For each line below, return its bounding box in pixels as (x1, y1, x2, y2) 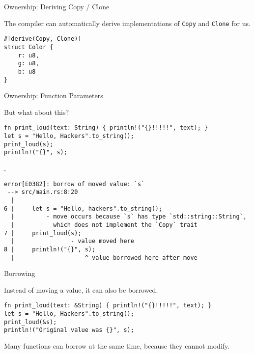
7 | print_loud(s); (4, 229, 82, 237)
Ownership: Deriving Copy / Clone (4, 1, 110, 11)
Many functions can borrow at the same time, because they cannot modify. (4, 340, 230, 351)
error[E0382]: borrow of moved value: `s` (4, 180, 145, 188)
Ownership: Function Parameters (4, 90, 103, 101)
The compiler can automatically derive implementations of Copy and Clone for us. (4, 18, 251, 28)
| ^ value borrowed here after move (11, 254, 198, 261)
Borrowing (4, 268, 35, 278)
